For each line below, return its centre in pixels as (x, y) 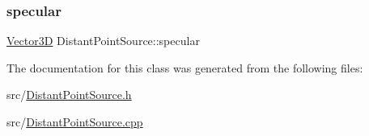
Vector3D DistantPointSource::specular (103, 41)
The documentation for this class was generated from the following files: (185, 67)
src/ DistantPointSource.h (69, 95)
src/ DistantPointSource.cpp (75, 122)
